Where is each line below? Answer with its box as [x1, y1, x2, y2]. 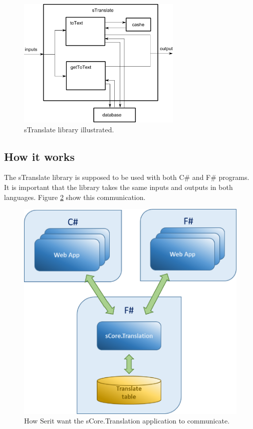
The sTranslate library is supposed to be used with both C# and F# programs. [4, 172, 249, 182]
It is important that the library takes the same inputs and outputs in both [4, 181, 233, 192]
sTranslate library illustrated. [24, 124, 114, 134]
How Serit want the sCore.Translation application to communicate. [24, 415, 230, 426]
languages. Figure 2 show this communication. [4, 191, 146, 202]
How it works [4, 148, 75, 164]
